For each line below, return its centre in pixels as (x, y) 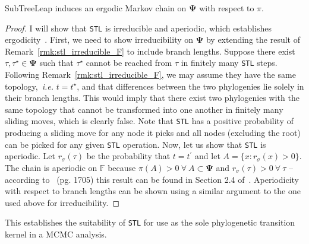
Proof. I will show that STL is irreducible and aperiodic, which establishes (138, 28)
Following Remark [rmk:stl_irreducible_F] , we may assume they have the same (150, 75)
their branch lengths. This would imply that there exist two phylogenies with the (152, 98)
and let (208, 156)
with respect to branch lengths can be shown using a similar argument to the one (153, 191)
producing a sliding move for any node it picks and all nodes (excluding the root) (153, 133)
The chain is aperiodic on (51, 167)
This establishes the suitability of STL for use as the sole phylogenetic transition (150, 222)
